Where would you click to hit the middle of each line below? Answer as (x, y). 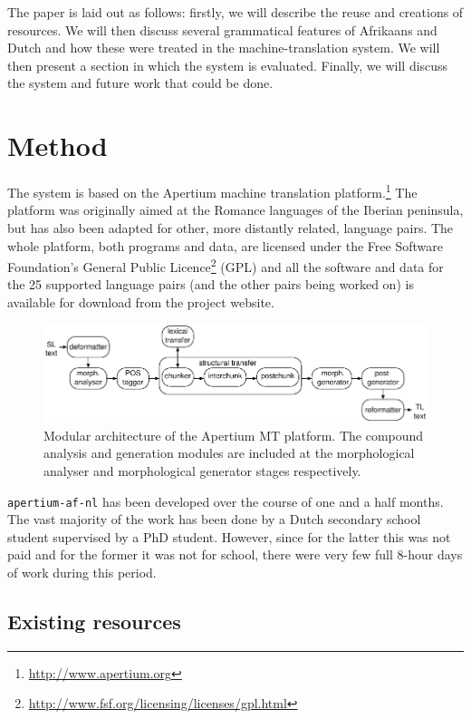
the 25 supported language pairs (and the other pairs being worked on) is (211, 284)
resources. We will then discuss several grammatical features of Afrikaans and (222, 29)
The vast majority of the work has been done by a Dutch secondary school (214, 519)
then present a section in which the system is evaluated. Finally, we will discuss (228, 65)
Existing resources (94, 621)
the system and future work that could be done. (140, 83)
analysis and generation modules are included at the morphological (229, 453)
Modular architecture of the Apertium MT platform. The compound (234, 435)
